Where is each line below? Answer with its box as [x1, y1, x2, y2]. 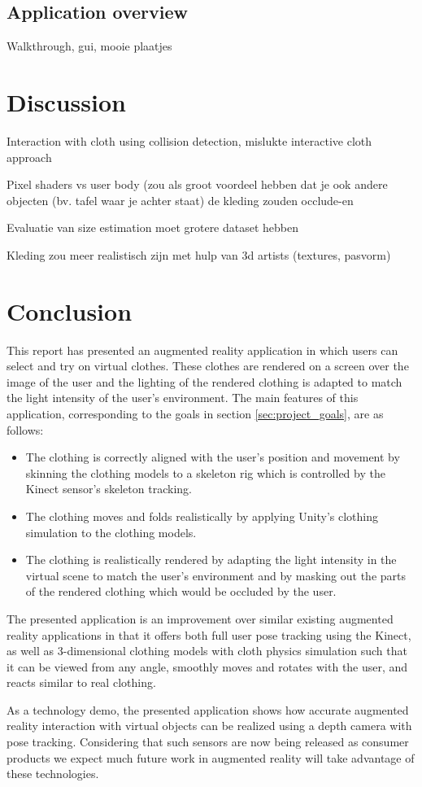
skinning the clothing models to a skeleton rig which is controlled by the [25, 464, 385, 481]
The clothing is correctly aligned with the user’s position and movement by [25, 448, 400, 466]
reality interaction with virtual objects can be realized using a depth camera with [7, 717, 412, 734]
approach [7, 148, 52, 165]
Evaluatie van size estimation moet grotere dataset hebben [7, 219, 299, 236]
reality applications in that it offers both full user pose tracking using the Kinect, [7, 626, 411, 643]
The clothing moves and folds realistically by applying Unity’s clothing [25, 507, 379, 524]
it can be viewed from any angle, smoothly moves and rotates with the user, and [7, 658, 408, 675]
